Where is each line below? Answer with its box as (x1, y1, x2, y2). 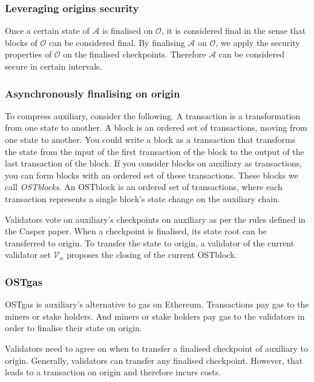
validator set (5, 248, 51, 261)
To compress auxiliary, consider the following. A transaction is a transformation (5, 109, 301, 122)
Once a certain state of (5, 24, 90, 37)
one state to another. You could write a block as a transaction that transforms (5, 133, 296, 145)
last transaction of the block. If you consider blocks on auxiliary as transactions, (5, 157, 303, 170)
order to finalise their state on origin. (5, 321, 142, 334)
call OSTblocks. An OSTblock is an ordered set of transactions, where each (5, 180, 283, 193)
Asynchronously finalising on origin (5, 85, 180, 100)
